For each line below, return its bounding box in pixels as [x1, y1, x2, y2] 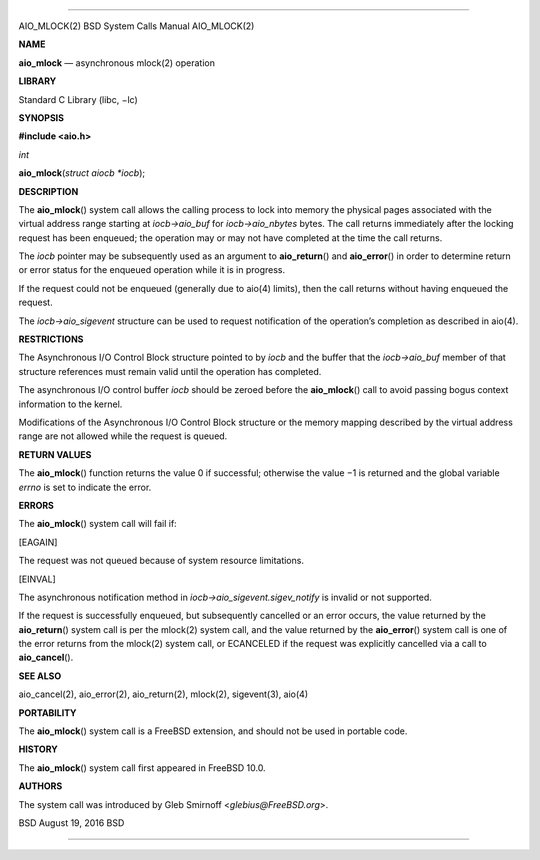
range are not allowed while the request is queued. [18, 430, 228, 442]
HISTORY [18, 743, 59, 755]
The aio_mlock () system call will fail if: [18, 518, 177, 530]
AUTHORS [18, 780, 63, 792]
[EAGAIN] [18, 536, 58, 548]
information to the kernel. [18, 398, 123, 410]
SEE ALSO [18, 670, 62, 682]
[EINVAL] [18, 573, 57, 585]
